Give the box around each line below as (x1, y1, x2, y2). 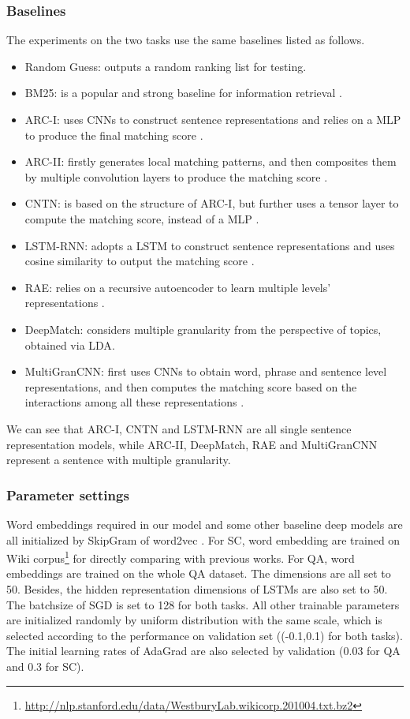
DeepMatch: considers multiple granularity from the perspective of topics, (24, 320, 382, 337)
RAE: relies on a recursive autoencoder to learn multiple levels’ (24, 279, 331, 295)
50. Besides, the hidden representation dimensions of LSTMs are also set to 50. (6, 580, 388, 597)
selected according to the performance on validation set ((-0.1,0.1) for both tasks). (6, 627, 403, 643)
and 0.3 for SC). (6, 657, 84, 674)
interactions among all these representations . (24, 394, 244, 410)
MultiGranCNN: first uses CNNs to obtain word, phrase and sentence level (24, 363, 387, 380)
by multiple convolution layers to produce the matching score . (24, 168, 328, 185)
